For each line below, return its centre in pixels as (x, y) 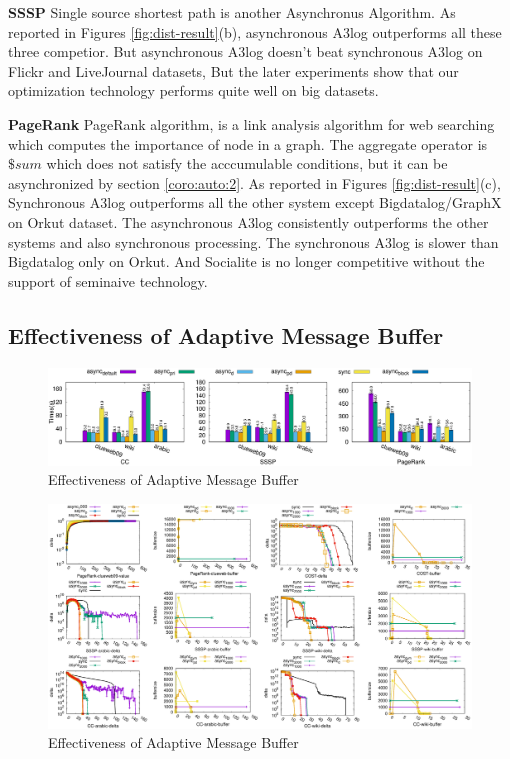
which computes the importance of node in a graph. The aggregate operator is (248, 143)
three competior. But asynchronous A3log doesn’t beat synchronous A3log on (245, 51)
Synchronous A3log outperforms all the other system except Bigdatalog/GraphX (255, 202)
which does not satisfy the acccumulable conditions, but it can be (247, 163)
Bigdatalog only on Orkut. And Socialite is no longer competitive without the (246, 261)
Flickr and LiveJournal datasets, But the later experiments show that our (233, 70)
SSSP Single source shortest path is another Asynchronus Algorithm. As (232, 12)
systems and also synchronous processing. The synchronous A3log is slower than (253, 241)
